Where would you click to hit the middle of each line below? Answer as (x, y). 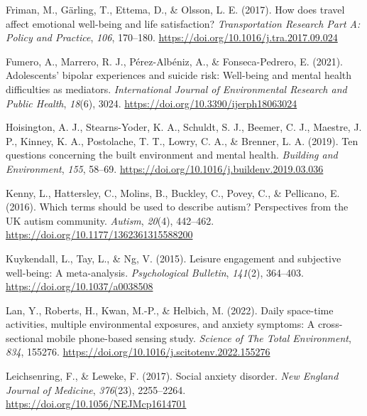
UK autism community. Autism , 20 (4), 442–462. (110, 220)
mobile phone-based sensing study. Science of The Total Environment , (199, 337)
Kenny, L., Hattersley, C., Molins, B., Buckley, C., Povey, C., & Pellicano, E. (173, 192)
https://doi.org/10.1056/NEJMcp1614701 (96, 404)
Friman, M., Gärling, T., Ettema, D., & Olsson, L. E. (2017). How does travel (175, 9)
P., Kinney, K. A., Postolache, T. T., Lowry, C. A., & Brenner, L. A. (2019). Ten (182, 140)
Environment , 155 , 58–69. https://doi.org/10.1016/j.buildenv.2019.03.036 (165, 168)
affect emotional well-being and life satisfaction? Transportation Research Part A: (183, 23)
